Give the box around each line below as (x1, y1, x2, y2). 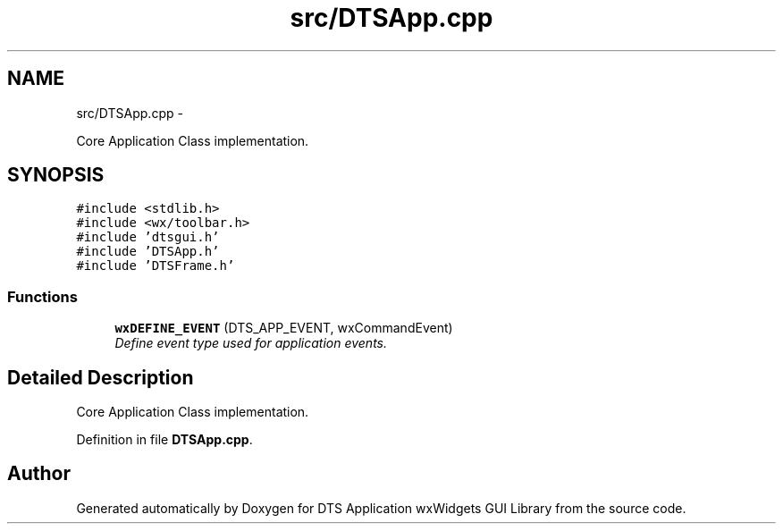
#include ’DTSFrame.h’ (76, 258, 235, 274)
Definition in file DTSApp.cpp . (76, 432, 253, 448)
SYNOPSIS (7, 164, 105, 187)
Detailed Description (7, 366, 194, 389)
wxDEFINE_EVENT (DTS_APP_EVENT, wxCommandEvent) (114, 320, 453, 336)
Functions (7, 287, 78, 306)
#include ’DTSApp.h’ (76, 244, 220, 259)
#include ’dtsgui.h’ (76, 230, 220, 245)
